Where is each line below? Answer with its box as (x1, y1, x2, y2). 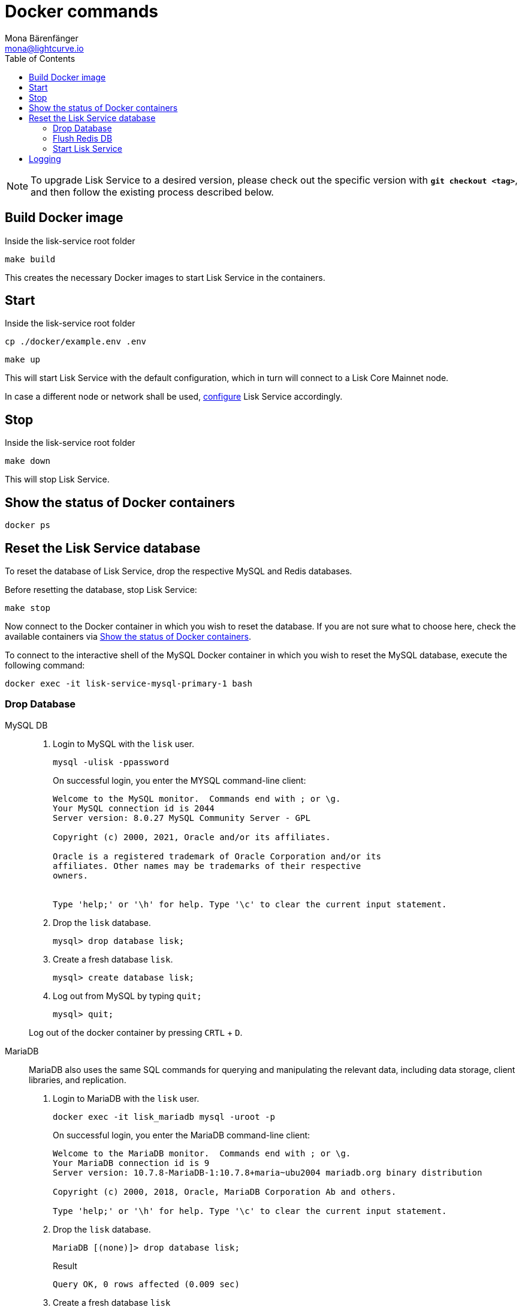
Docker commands (5, 1, 158, 22)
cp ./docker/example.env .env (5, 337, 147, 347)
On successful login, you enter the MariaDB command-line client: (53, 1129, 310, 1140)
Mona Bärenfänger (5, 32, 79, 43)
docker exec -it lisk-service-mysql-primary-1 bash (5, 678, 253, 688)
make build (5, 254, 56, 264)
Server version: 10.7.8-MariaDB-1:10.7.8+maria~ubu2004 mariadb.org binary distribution (53, 1167, 482, 1177)
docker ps (5, 520, 50, 530)
